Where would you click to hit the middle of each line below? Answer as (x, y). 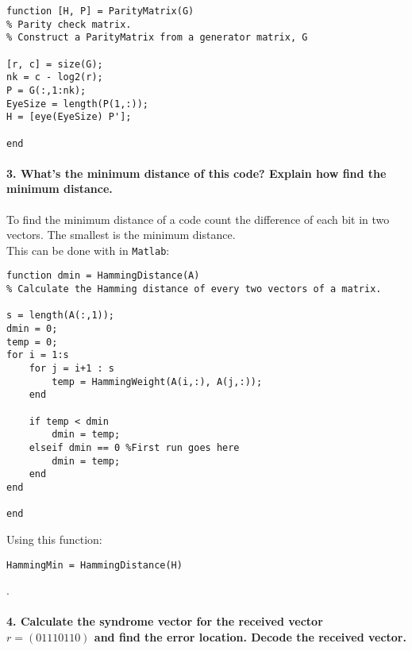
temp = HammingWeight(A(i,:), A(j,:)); (157, 381)
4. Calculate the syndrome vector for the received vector (165, 621)
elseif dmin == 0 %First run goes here (134, 447)
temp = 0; (32, 342)
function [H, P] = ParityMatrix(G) (100, 11)
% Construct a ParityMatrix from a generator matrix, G (157, 38)
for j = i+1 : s (72, 369)
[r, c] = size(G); (55, 64)
